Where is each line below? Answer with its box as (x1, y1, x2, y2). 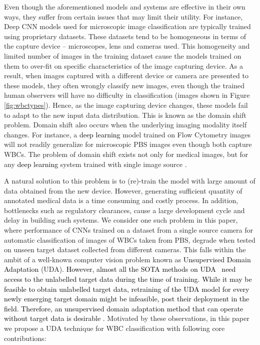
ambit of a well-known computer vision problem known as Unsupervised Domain (4, 254, 251, 264)
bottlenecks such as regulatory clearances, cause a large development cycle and (4, 205, 245, 215)
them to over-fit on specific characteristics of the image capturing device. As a (4, 60, 243, 71)
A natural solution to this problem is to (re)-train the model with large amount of (4, 176, 255, 186)
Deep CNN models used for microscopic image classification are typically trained (4, 21, 251, 32)
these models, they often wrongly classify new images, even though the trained (4, 80, 245, 90)
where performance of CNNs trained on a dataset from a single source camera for (4, 225, 253, 235)
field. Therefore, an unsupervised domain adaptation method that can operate (4, 303, 243, 313)
